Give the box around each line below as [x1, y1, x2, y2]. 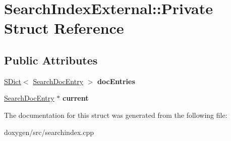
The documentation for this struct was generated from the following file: [4, 109, 227, 120]
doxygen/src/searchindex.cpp [4, 126, 94, 137]
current [63, 93, 89, 103]
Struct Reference [4, 18, 124, 38]
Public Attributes [4, 52, 98, 67]
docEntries [97, 76, 135, 86]
